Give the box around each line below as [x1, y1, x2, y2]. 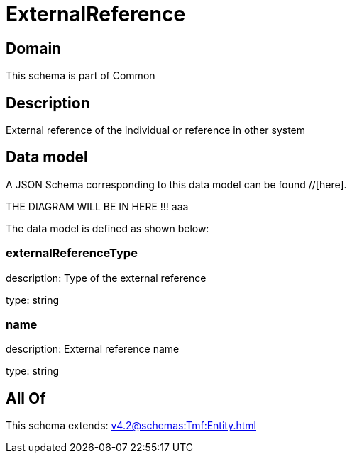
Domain [6, 39, 62, 57]
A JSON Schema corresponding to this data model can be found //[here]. [6, 178, 347, 191]
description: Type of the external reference [6, 271, 207, 284]
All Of [6, 389, 46, 407]
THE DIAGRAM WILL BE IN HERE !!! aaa [6, 200, 189, 212]
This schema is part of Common [6, 69, 155, 82]
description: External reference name [6, 343, 180, 356]
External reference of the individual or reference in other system [6, 124, 306, 137]
